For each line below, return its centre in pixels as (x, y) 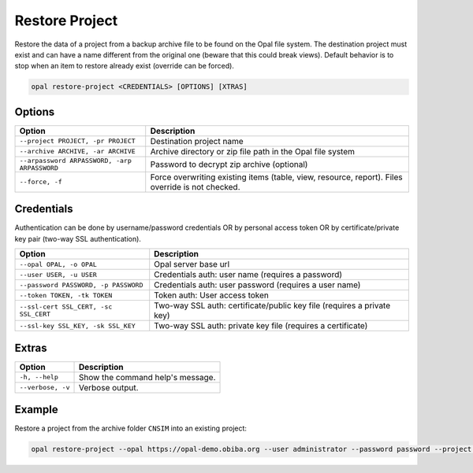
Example (36, 410)
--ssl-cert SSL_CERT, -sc (66, 307)
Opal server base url (192, 264)
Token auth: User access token (212, 295)
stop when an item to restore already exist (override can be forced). (124, 66)
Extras (31, 347)
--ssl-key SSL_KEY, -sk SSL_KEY (77, 325)
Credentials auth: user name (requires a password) (248, 275)
